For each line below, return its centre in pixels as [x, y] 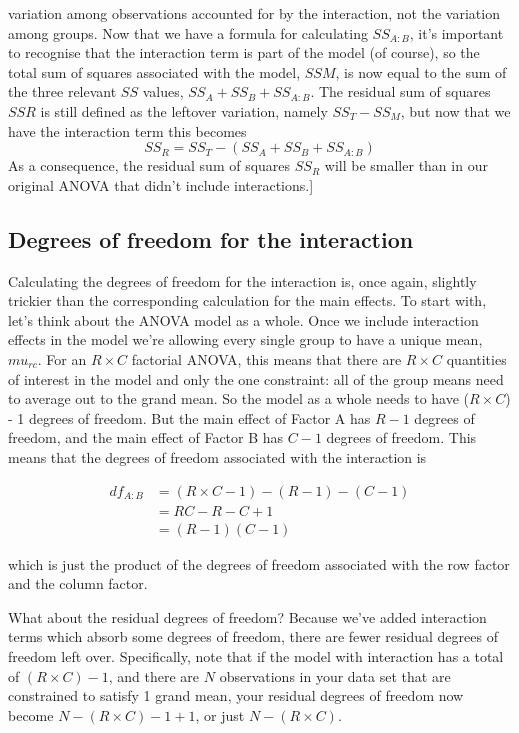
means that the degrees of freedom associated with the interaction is [217, 456]
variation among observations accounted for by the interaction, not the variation [254, 13]
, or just [220, 714]
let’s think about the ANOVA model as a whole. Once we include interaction [243, 319]
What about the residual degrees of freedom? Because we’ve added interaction [247, 616]
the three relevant [62, 91]
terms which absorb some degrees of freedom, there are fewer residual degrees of [253, 636]
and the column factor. [78, 583]
